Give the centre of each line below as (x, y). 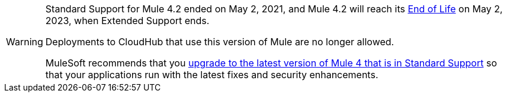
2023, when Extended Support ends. (127, 21)
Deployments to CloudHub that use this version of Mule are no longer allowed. (220, 42)
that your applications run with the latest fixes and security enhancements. (212, 75)
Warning (25, 42)
